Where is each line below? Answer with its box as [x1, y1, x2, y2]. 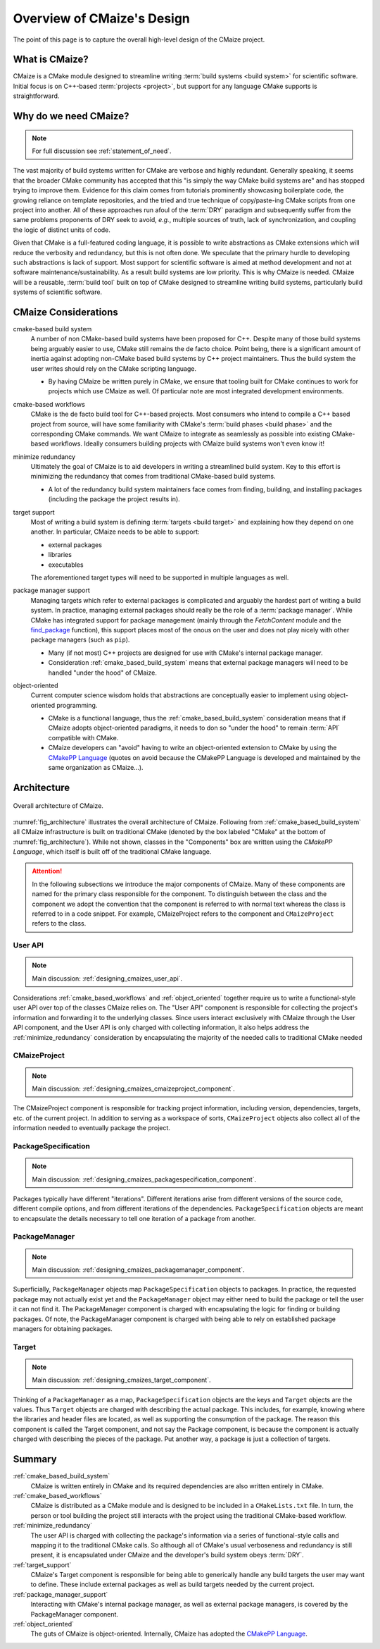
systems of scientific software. [13, 288, 102, 296]
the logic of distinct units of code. [13, 226, 110, 234]
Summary [13, 1453, 57, 1466]
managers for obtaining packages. [13, 1324, 113, 1332]
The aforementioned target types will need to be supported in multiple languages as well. [30, 573, 289, 582]
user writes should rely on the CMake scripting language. [30, 364, 197, 373]
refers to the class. [32, 919, 87, 928]
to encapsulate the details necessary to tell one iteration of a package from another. [13, 1214, 256, 1222]
